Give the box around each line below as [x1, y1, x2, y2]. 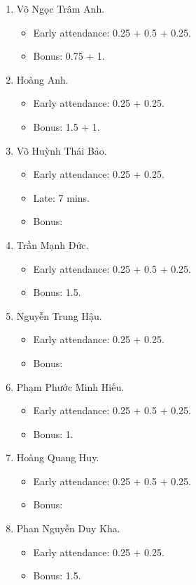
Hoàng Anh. [16, 72, 69, 86]
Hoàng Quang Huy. [16, 450, 99, 465]
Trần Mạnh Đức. [16, 237, 89, 252]
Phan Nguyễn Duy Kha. [16, 521, 120, 536]
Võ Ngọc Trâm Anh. [16, 1, 105, 15]
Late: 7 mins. [33, 190, 90, 205]
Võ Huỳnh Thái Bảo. [16, 143, 107, 157]
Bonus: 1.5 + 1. [33, 119, 100, 134]
